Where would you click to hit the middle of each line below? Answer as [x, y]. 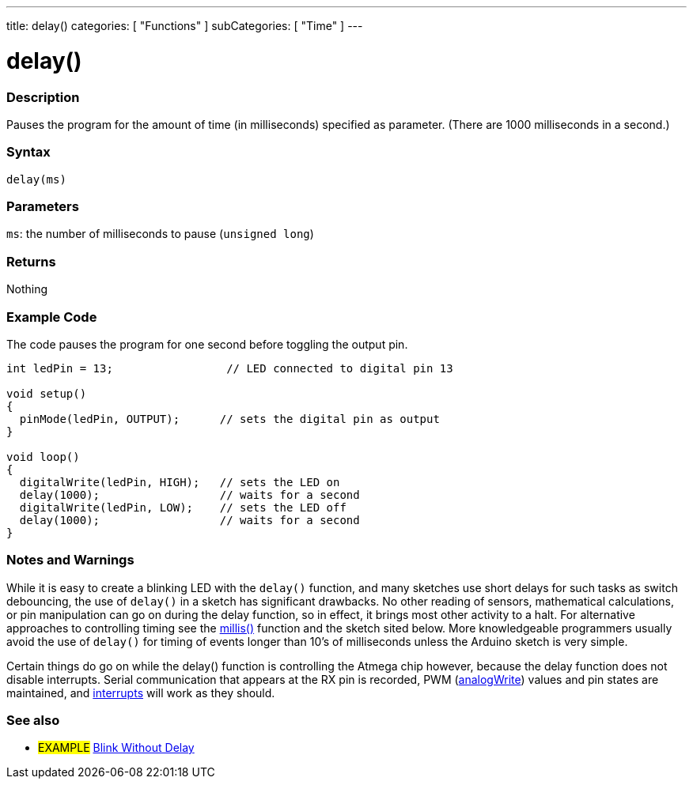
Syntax [28, 152]
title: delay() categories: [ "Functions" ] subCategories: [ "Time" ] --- [185, 26]
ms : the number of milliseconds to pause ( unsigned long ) [160, 234]
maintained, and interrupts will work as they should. [141, 693]
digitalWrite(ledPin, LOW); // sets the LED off [183, 507]
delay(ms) [36, 179]
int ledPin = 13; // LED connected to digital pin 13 [230, 368]
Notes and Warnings [70, 560]
